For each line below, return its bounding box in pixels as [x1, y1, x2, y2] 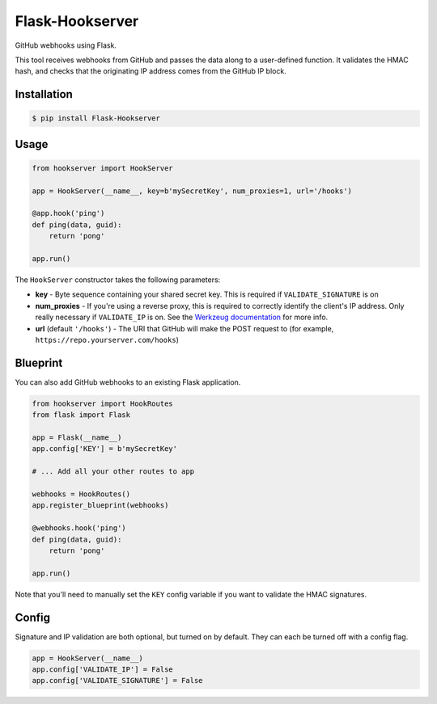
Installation [15, 87, 73, 101]
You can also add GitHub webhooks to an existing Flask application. [15, 377, 241, 387]
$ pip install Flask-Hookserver [32, 114, 161, 123]
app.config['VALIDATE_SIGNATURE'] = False [32, 676, 203, 685]
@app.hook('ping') [32, 209, 105, 218]
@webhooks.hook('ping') [32, 524, 127, 533]
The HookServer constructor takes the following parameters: [15, 275, 221, 285]
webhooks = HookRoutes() [32, 490, 131, 499]
